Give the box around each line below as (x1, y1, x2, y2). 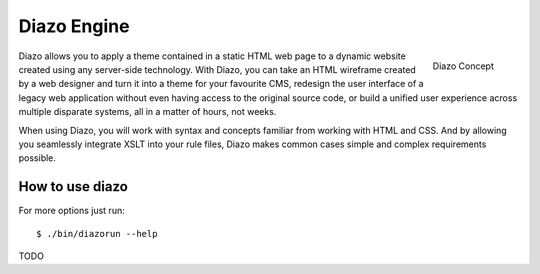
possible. (18, 152, 57, 164)
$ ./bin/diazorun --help (36, 228, 158, 239)
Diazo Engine (18, 15, 130, 37)
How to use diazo (18, 178, 129, 195)
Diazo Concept (432, 60, 494, 72)
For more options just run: (18, 205, 125, 217)
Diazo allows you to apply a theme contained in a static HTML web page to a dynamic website (18, 50, 407, 62)
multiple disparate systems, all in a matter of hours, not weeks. (18, 106, 277, 118)
